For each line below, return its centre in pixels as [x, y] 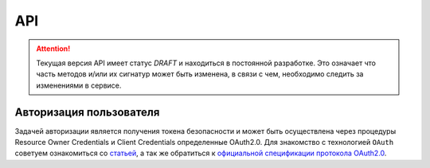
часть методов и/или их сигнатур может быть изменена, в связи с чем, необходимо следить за [200, 74]
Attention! [53, 49]
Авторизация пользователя [87, 112]
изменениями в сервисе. [79, 85]
